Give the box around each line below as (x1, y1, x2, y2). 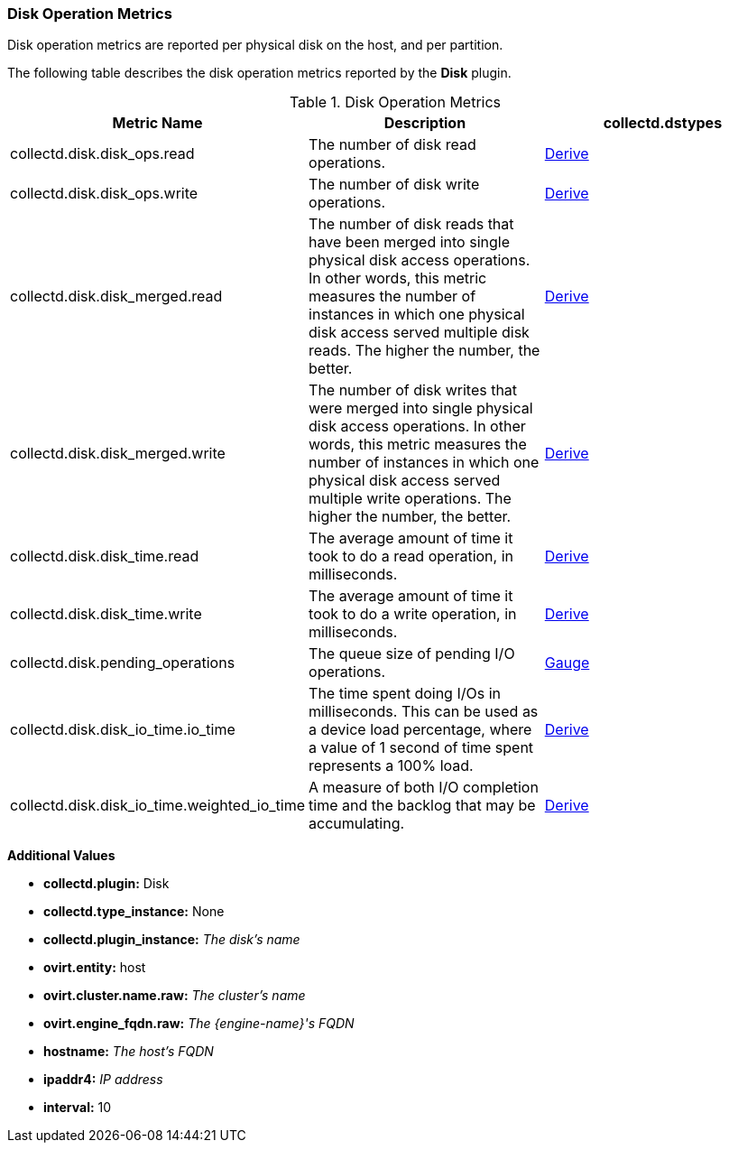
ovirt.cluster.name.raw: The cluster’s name (43, 988, 306, 1004)
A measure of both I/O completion (309, 778, 539, 797)
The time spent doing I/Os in (309, 684, 501, 703)
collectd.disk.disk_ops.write (10, 184, 198, 203)
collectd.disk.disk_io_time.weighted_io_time (10, 796, 306, 815)
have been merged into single (309, 233, 510, 252)
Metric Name (112, 114, 203, 133)
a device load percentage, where (309, 720, 532, 739)
